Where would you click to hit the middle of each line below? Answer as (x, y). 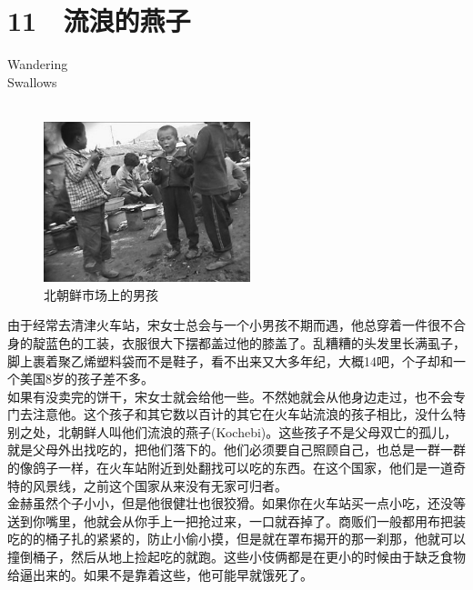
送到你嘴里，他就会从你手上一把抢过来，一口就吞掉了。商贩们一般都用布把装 (236, 520)
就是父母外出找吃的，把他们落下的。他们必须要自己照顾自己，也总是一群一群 (236, 450)
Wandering (38, 64)
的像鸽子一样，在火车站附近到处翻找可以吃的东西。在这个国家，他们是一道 (230, 468)
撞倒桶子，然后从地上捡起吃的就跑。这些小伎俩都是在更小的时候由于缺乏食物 (236, 557)
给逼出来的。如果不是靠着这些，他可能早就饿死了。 (160, 574)
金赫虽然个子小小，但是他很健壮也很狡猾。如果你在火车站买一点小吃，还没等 (236, 503)
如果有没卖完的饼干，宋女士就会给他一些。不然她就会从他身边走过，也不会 (230, 396)
